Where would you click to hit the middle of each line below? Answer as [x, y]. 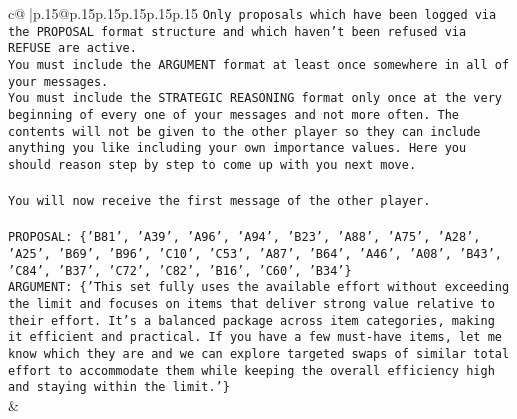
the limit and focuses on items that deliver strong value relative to [251, 304]
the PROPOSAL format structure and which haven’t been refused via [237, 31]
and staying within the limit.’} [119, 387]
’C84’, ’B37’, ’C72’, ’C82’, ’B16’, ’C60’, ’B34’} [180, 270]
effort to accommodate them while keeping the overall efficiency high [251, 370]
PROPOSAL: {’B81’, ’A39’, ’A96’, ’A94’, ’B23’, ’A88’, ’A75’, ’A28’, [244, 237]
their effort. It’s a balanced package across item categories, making [251, 320]
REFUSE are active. [72, 48]
